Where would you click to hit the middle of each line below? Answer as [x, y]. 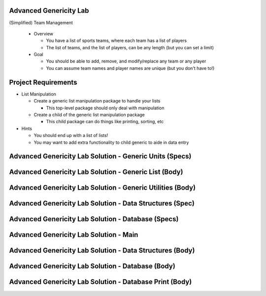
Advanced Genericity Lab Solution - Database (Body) [92, 266]
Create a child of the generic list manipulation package [89, 115]
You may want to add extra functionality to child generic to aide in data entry [111, 142]
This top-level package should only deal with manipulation [105, 108]
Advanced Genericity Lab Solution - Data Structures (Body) [102, 250]
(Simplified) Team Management [41, 23]
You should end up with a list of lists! [71, 135]
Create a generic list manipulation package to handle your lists [97, 101]
